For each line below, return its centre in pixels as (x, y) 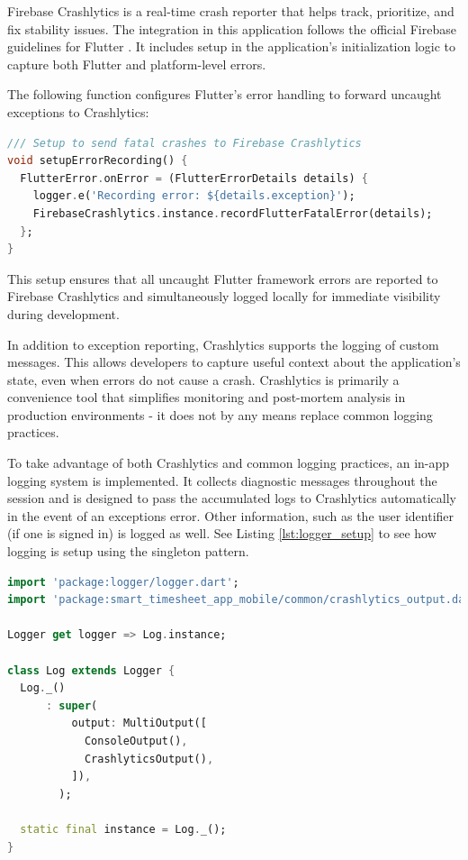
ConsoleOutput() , (136, 741)
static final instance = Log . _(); (123, 829)
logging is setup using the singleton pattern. (128, 551)
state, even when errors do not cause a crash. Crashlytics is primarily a (203, 379)
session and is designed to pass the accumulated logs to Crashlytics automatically (232, 498)
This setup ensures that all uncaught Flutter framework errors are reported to (223, 278)
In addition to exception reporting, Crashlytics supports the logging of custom (223, 344)
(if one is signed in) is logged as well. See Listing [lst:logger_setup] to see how (222, 533)
